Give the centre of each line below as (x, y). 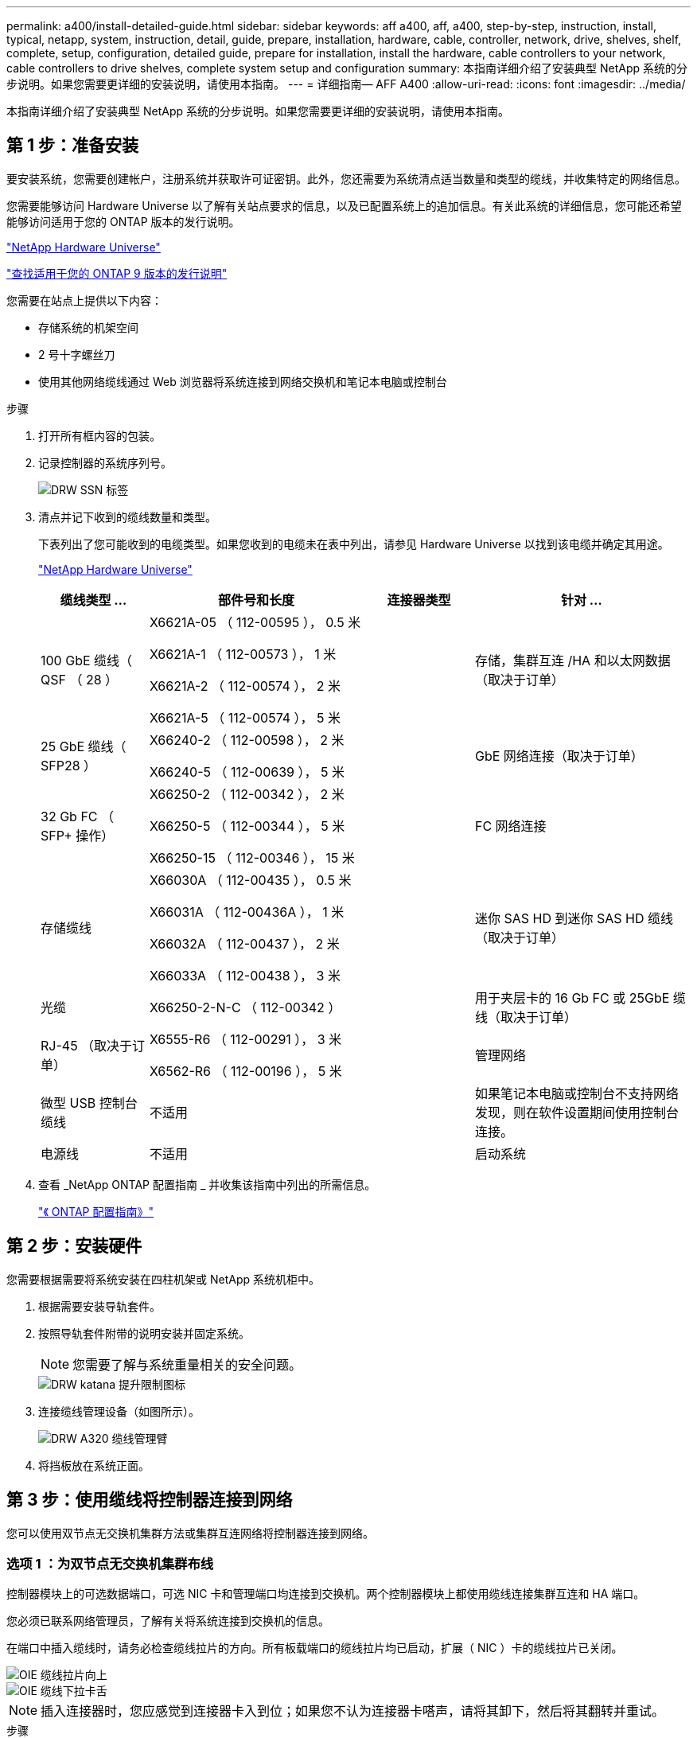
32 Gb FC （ (78, 816)
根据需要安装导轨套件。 (99, 1306)
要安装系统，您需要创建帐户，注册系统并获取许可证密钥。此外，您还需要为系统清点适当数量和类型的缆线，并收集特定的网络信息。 (346, 178)
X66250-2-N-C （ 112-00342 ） (245, 1007)
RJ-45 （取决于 (87, 1045)
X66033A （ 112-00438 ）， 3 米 (245, 975)
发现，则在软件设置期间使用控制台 (576, 1112)
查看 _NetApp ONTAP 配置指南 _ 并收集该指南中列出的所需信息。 (207, 1184)
